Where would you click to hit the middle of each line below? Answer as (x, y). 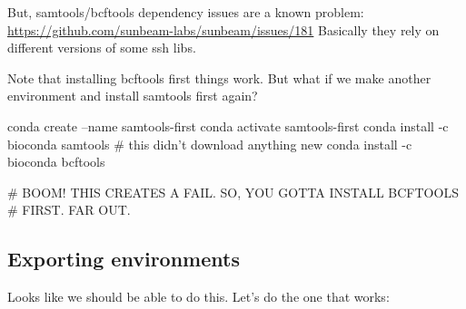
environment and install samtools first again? (133, 96)
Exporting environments (124, 259)
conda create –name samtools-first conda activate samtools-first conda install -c (228, 126)
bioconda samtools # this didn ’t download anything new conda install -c (210, 144)
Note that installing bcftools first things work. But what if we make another (219, 77)
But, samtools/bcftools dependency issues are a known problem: (186, 12)
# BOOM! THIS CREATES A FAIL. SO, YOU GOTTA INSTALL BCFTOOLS (233, 192)
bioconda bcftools (56, 162)
